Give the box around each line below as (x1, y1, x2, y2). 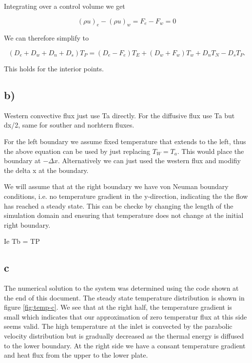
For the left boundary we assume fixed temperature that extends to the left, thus (4, 136, 246, 146)
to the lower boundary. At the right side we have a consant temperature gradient (4, 340, 246, 350)
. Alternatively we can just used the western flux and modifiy (58, 155, 241, 166)
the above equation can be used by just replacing (4, 146, 151, 156)
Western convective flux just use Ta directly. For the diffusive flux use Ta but (4, 110, 235, 120)
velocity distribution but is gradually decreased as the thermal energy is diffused (4, 331, 244, 341)
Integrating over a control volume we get (4, 1, 125, 11)
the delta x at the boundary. (4, 165, 89, 175)
